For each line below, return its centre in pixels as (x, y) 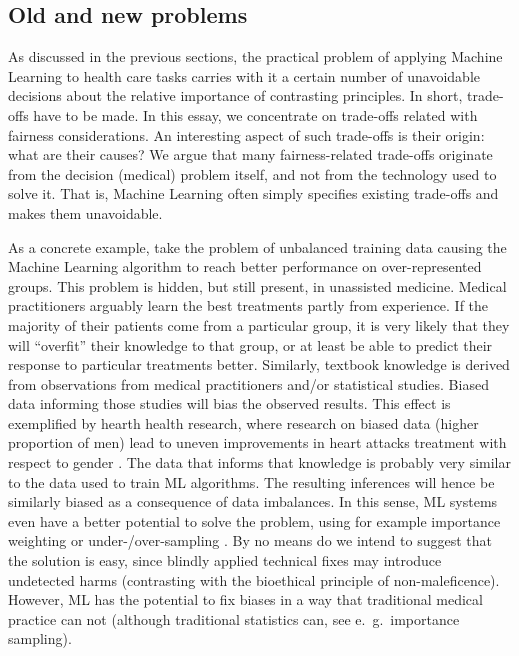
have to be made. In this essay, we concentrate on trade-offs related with (255, 114)
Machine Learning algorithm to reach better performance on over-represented (245, 266)
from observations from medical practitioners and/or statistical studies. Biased (248, 383)
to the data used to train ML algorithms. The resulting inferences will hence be (251, 481)
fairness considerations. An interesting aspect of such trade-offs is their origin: (246, 134)
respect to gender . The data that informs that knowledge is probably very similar (259, 462)
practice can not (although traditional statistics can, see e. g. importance (234, 618)
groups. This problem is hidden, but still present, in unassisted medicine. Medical (257, 285)
